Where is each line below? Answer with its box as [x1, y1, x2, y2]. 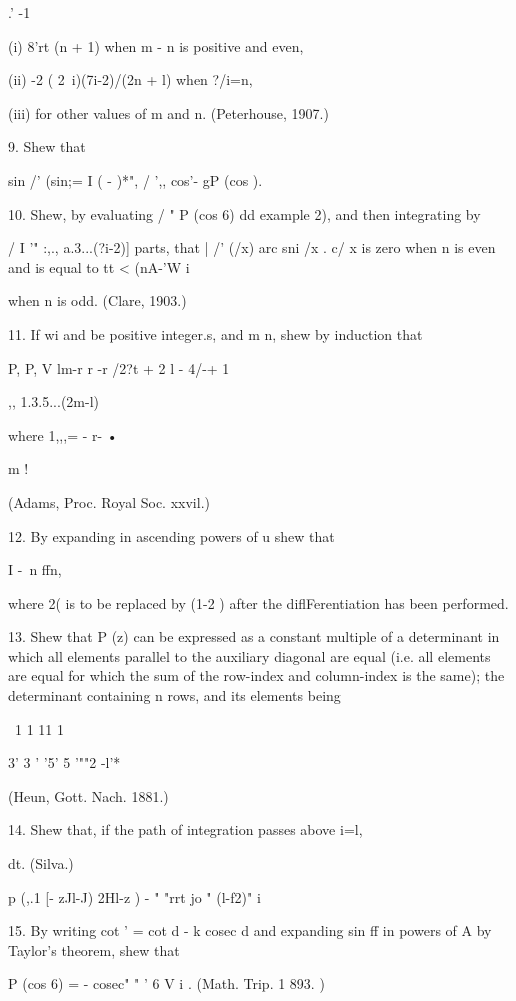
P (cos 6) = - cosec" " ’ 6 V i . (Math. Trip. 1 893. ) [8, 973, 325, 994]
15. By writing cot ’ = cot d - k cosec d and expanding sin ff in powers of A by [8, 920, 492, 941]
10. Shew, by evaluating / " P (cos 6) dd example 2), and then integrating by [8, 203, 481, 224]
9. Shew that [8, 136, 86, 157]
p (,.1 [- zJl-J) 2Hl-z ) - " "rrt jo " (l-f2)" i [8, 886, 261, 907]
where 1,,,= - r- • [8, 424, 118, 445]
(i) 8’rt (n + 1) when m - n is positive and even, [8, 35, 304, 56]
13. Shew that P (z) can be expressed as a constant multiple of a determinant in [8, 626, 500, 647]
